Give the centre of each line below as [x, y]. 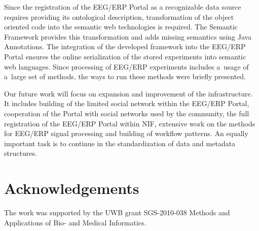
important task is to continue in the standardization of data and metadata [120, 143]
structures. [21, 153]
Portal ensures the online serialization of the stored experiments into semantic [125, 56]
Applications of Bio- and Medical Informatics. [75, 222]
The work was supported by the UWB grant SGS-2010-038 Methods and [117, 212]
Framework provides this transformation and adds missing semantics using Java [128, 36]
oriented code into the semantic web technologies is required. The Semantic [121, 27]
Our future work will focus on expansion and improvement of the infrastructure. [128, 93]
